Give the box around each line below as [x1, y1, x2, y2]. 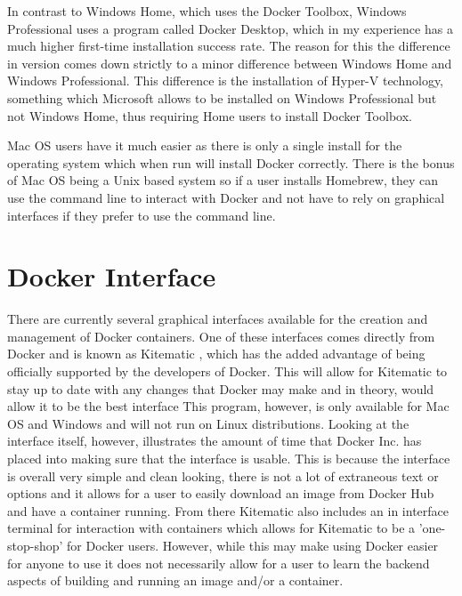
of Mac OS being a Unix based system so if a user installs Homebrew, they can [7, 171, 438, 189]
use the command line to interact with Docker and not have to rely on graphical [7, 188, 445, 206]
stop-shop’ [7, 536, 63, 554]
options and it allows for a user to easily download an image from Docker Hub [7, 484, 434, 503]
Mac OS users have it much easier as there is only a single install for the [7, 136, 402, 155]
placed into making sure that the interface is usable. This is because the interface [7, 449, 450, 467]
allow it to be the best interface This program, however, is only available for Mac [7, 397, 450, 415]
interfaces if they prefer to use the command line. [7, 205, 276, 224]
